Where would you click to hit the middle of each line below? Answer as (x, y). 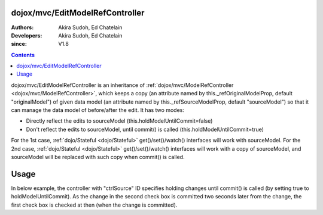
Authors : (22, 27)
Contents (23, 55)
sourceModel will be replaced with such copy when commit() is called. (98, 157)
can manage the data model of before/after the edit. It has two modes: (98, 110)
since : (19, 44)
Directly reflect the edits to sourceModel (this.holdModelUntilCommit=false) (119, 121)
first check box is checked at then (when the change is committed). (94, 205)
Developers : (27, 35)
